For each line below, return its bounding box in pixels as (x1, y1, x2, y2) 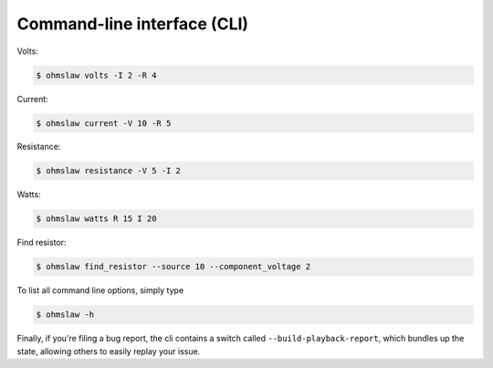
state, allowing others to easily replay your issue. (16, 345, 201, 356)
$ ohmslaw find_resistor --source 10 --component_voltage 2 (36, 261, 311, 272)
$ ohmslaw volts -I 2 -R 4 (36, 69, 157, 80)
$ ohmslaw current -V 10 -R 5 (36, 118, 172, 128)
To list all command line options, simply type (16, 285, 184, 296)
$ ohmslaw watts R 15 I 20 (36, 214, 157, 224)
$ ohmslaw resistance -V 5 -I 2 (36, 165, 182, 176)
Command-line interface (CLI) (16, 14, 249, 34)
